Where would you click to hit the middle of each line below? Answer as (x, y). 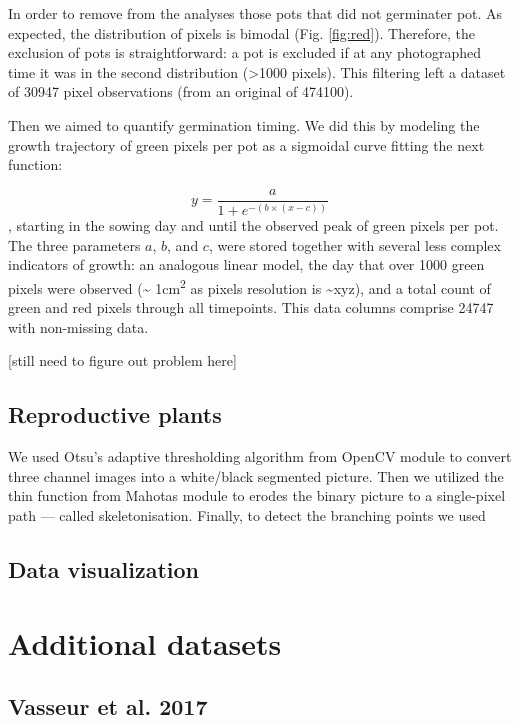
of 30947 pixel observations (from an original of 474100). (181, 91)
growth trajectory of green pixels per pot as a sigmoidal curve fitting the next (246, 144)
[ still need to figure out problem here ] (122, 360)
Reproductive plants (115, 414)
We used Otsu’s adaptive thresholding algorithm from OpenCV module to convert (260, 456)
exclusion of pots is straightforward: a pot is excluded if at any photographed (245, 52)
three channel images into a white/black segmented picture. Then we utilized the (256, 475)
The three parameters (74, 244)
